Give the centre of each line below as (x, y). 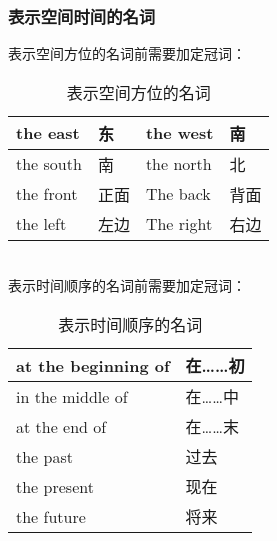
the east (48, 133)
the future (51, 516)
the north (178, 164)
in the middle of (72, 396)
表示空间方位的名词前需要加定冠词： (127, 53)
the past (44, 456)
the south (49, 164)
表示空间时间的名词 (82, 15)
